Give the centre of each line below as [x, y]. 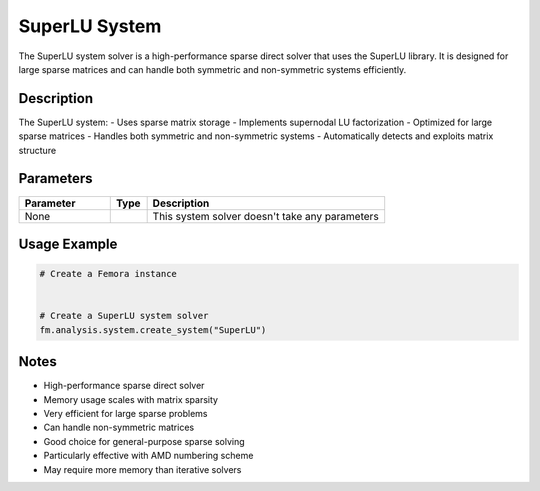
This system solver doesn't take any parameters [265, 216]
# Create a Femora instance [108, 274]
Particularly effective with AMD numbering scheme [148, 456]
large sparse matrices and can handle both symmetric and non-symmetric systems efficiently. [212, 69]
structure [37, 150]
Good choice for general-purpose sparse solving [144, 441]
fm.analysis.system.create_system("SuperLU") [153, 329]
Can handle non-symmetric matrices [119, 427]
